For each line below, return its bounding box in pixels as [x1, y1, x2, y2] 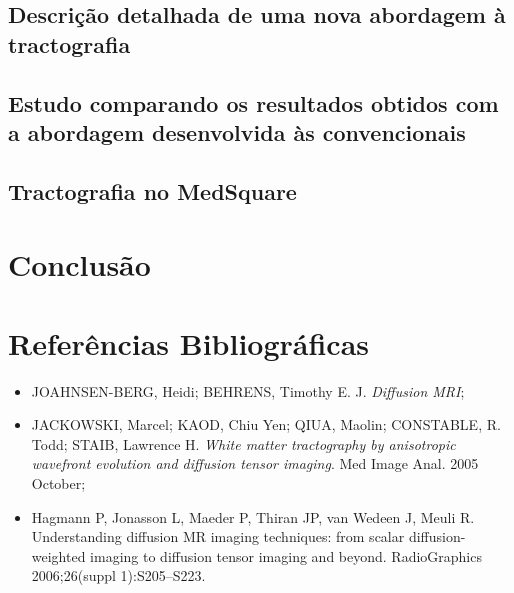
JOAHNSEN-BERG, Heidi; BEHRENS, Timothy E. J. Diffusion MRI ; [31, 380, 465, 401]
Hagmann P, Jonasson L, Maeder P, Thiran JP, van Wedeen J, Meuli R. [31, 506, 475, 527]
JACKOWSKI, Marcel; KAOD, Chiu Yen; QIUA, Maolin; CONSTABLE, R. [31, 414, 501, 435]
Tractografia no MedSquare [8, 175, 297, 206]
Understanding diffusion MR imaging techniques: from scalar [31, 526, 405, 547]
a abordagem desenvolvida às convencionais [8, 116, 466, 147]
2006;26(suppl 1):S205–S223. [31, 565, 206, 586]
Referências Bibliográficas [8, 322, 370, 363]
